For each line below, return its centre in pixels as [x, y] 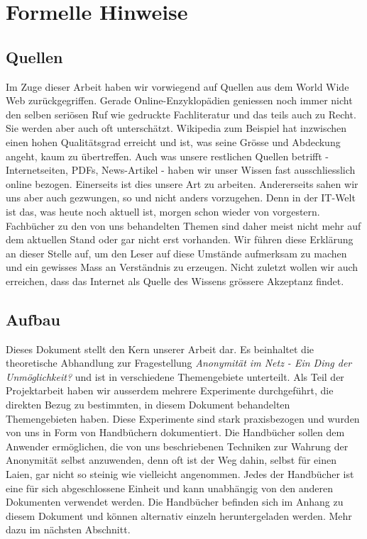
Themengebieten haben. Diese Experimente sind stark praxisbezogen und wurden [183, 418]
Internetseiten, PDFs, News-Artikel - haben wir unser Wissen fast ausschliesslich [181, 170]
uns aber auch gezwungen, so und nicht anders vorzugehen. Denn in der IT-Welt [181, 198]
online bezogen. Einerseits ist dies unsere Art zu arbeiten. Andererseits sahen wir [182, 183]
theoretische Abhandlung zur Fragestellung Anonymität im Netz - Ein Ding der [179, 363]
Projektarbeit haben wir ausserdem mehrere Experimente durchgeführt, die [170, 390]
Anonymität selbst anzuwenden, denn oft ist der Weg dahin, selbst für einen [171, 460]
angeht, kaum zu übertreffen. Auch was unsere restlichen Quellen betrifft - [168, 156]
